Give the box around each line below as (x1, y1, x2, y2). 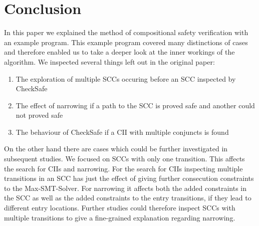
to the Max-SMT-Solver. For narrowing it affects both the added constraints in (4, 182, 247, 193)
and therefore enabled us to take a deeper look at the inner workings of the (4, 47, 235, 57)
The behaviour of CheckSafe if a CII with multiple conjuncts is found (16, 126, 229, 137)
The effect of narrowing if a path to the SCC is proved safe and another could (16, 100, 255, 110)
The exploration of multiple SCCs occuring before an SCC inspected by (16, 73, 236, 84)
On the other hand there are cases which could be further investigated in (4, 143, 228, 154)
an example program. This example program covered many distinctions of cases (4, 37, 248, 47)
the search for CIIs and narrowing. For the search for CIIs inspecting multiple (4, 163, 243, 173)
